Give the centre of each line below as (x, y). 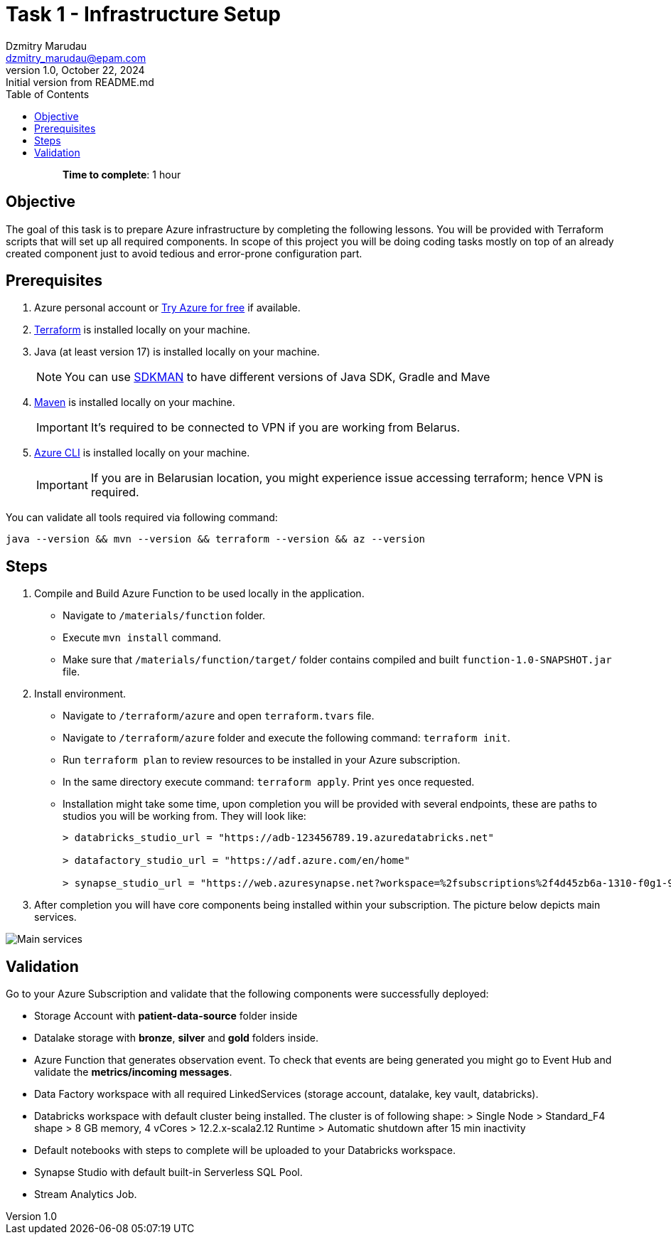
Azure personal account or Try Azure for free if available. (167, 308)
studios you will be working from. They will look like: (184, 816)
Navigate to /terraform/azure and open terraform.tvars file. (219, 716)
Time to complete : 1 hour (122, 174)
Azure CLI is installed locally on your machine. (142, 453)
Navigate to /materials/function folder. (164, 616)
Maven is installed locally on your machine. (135, 402)
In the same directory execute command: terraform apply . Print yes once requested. (269, 782)
